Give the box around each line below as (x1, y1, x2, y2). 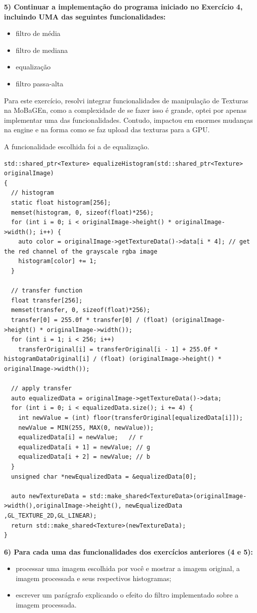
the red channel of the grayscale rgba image (4, 248, 157, 255)
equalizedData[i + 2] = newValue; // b (18, 453, 150, 461)
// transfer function (11, 287, 83, 295)
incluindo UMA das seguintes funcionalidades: (4, 11, 166, 21)
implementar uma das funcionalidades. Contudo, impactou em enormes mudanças (4, 114, 253, 125)
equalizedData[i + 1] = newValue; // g (18, 443, 150, 451)
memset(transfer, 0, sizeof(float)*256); (11, 306, 150, 314)
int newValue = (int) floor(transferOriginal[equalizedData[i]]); (18, 414, 243, 421)
